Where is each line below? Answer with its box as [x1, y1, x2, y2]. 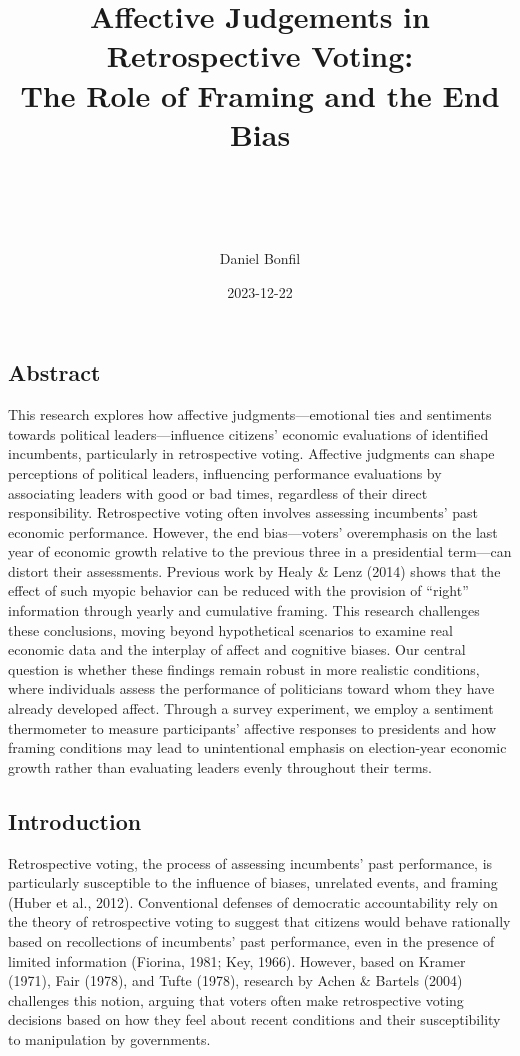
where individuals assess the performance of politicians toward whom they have [8, 678, 495, 699]
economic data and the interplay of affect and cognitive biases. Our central [8, 639, 466, 660]
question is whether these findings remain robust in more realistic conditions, [8, 658, 480, 679]
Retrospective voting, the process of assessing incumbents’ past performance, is [8, 852, 493, 873]
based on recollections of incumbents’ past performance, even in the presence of [8, 930, 495, 951]
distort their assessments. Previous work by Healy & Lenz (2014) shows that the [8, 560, 501, 581]
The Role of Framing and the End [20, 74, 500, 115]
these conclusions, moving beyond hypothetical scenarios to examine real [8, 619, 453, 640]
